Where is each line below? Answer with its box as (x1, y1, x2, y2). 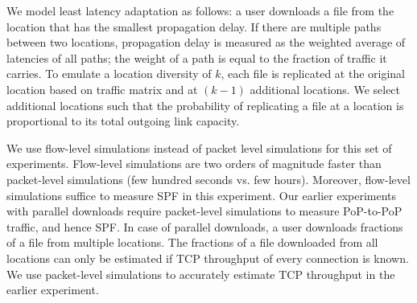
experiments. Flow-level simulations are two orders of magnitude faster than (6, 155, 382, 172)
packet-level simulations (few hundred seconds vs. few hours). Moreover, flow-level (6, 170, 411, 187)
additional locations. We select (250, 80, 401, 97)
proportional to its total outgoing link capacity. (6, 113, 240, 129)
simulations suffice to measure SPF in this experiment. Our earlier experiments (6, 186, 397, 203)
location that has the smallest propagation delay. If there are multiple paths (6, 18, 382, 35)
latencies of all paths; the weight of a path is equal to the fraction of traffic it (6, 49, 387, 66)
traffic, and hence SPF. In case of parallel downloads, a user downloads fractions (6, 218, 403, 235)
